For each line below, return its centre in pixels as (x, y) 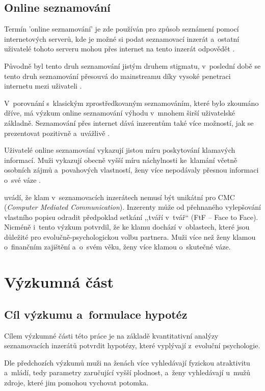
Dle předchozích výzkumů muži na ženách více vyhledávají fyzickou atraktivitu (127, 362)
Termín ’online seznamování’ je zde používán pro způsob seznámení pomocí (122, 29)
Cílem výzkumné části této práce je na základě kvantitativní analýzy (111, 335)
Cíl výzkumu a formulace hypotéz (96, 314)
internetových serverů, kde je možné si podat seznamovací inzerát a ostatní (122, 38)
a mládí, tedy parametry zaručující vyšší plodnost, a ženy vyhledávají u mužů (127, 372)
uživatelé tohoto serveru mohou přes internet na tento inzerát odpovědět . (120, 49)
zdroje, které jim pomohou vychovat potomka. (76, 383)
